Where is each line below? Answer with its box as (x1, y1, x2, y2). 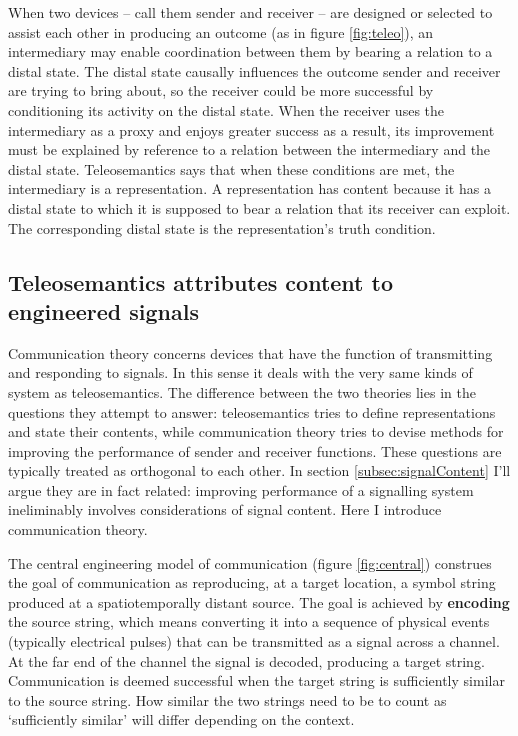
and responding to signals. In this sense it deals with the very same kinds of (8, 362, 473, 383)
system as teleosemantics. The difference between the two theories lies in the (8, 381, 476, 402)
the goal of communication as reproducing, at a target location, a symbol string (8, 572, 496, 593)
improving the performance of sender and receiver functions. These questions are (8, 440, 502, 461)
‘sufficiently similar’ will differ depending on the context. (8, 709, 355, 730)
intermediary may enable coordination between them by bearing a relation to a (8, 41, 493, 62)
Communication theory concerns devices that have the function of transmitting (8, 342, 493, 363)
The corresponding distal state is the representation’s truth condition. (8, 217, 436, 238)
